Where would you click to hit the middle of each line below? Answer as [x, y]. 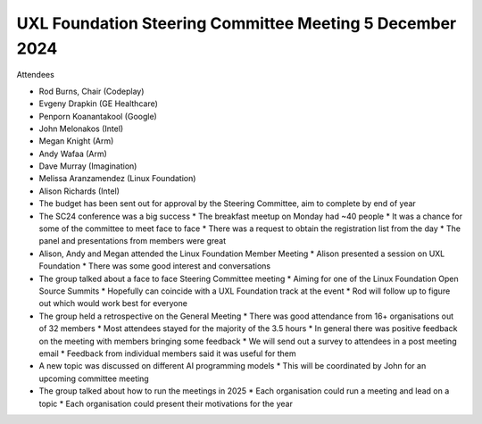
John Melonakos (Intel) [81, 129]
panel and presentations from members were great [133, 241]
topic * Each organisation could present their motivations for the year [166, 403]
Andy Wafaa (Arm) [73, 154]
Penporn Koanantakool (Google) [98, 116]
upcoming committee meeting [94, 378]
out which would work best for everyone [113, 303]
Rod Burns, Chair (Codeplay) [91, 91]
